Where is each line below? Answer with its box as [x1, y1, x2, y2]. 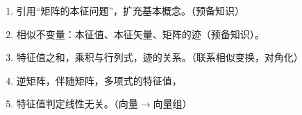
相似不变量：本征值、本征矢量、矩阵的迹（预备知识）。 [16, 26, 265, 41]
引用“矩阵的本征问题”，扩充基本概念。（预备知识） [16, 3, 245, 17]
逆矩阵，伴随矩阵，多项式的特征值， [16, 73, 182, 87]
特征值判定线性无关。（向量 [16, 96, 138, 111]
